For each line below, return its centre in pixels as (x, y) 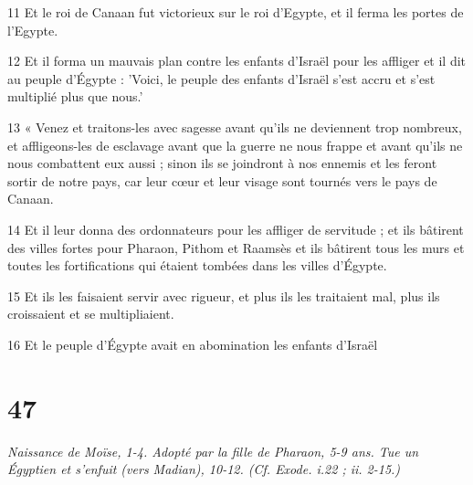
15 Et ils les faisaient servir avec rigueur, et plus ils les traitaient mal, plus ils (224, 295)
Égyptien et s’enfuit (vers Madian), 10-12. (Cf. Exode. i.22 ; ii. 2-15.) (204, 469)
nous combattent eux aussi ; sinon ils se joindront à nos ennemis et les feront (222, 163)
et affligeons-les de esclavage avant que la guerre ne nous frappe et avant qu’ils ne (235, 145)
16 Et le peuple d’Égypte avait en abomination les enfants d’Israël (193, 344)
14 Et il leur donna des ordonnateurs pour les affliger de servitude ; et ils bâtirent (236, 229)
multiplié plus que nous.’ (75, 96)
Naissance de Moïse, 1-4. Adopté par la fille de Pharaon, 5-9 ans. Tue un (213, 451)
